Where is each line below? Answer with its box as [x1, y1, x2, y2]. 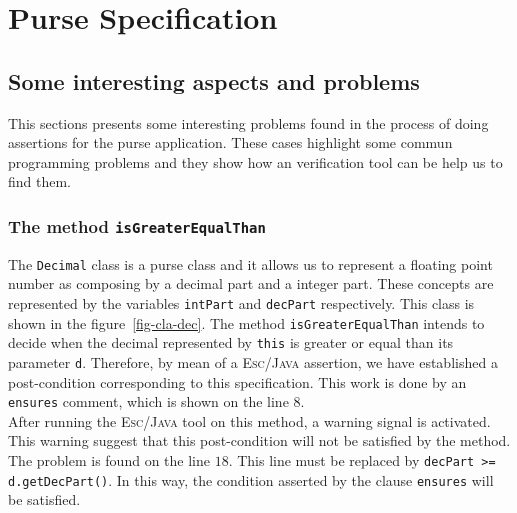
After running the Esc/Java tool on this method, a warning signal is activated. [8, 410, 491, 431]
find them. [8, 171, 72, 192]
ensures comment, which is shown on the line [8, 391, 289, 412]
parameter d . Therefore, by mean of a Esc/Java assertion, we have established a [8, 351, 498, 372]
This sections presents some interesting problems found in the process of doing [8, 112, 489, 133]
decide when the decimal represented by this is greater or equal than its [8, 332, 454, 353]
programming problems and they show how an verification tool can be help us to [8, 151, 503, 172]
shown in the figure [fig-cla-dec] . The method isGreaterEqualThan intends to [8, 312, 485, 333]
